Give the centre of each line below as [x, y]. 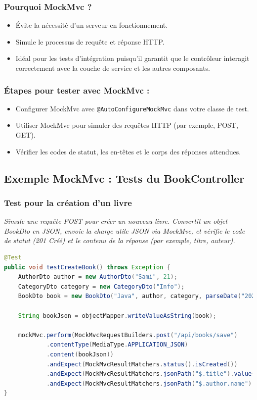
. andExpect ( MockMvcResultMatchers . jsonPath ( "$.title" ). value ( [151, 374]
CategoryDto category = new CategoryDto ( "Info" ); [101, 286]
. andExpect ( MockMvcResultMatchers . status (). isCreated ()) [142, 364]
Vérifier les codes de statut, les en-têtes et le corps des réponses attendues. [128, 151]
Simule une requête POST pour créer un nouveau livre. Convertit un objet [116, 221]
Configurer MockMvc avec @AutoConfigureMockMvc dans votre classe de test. [132, 108]
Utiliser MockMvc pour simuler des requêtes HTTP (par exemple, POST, [127, 125]
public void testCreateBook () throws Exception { [87, 267]
